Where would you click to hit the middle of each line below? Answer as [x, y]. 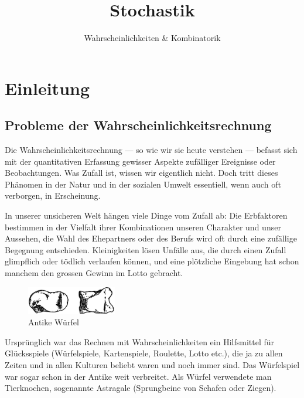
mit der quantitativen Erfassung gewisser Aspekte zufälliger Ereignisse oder [140, 161]
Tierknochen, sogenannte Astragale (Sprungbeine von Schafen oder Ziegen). [141, 388]
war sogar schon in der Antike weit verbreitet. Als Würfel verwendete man [138, 376]
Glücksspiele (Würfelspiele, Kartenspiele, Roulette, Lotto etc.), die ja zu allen [144, 353]
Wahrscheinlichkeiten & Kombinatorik [152, 38]
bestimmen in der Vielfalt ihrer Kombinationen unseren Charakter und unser [143, 227]
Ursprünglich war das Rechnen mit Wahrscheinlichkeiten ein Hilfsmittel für [139, 341]
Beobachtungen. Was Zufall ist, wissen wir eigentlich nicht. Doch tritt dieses [141, 173]
